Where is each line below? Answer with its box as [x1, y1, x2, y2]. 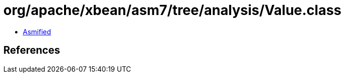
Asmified [23, 27, 51, 36]
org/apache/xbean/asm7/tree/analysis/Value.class [3, 2, 342, 18]
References [3, 44, 60, 57]
